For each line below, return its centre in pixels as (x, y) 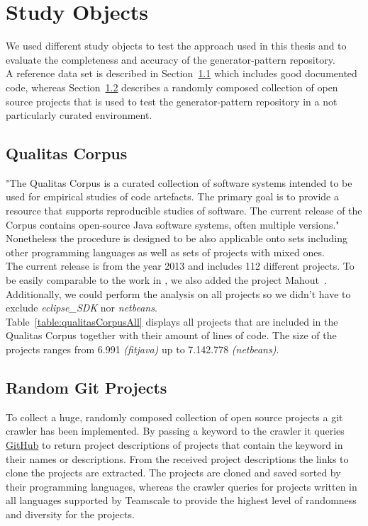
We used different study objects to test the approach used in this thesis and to (176, 46)
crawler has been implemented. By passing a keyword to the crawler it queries (175, 431)
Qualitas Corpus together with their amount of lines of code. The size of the (171, 335)
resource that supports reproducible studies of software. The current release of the (184, 211)
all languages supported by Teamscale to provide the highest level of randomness (181, 500)
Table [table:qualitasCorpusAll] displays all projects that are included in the (172, 321)
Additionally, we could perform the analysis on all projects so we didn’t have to (178, 293)
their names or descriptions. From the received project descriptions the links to (177, 458)
